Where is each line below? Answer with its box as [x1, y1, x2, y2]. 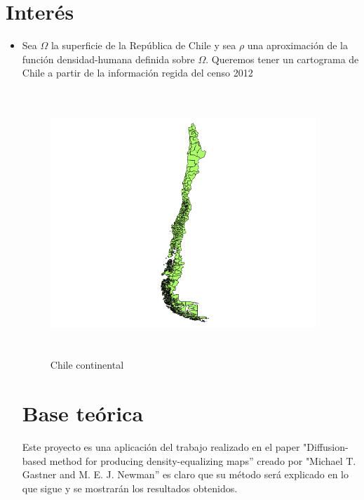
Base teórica [22, 399, 144, 428]
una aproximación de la [247, 38, 348, 53]
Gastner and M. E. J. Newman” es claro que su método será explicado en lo [22, 467, 349, 482]
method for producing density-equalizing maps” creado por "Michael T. [49, 453, 356, 468]
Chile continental [50, 357, 124, 372]
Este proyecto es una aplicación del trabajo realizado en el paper [22, 440, 300, 454]
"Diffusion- [303, 440, 349, 454]
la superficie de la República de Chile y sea [50, 38, 236, 53]
